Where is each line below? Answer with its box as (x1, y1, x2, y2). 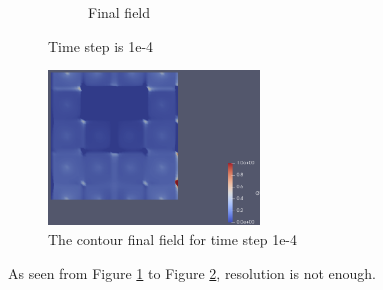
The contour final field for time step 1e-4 (48, 229, 298, 250)
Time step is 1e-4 (48, 35, 154, 56)
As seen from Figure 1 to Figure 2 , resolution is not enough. (8, 262, 376, 283)
